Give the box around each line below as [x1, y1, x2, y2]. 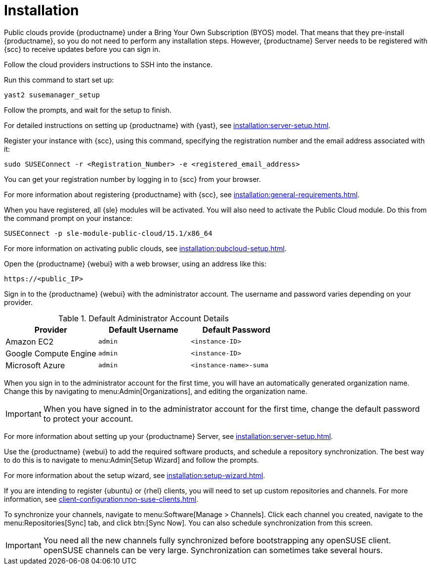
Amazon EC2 [5, 336, 54, 347]
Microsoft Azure [5, 360, 65, 370]
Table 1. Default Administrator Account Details [58, 313, 229, 323]
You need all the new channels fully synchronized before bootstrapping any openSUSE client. [43, 535, 391, 545]
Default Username [109, 324, 178, 335]
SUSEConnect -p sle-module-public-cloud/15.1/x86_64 [4, 229, 213, 237]
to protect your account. [43, 413, 133, 424]
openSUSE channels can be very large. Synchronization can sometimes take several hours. [43, 545, 383, 555]
